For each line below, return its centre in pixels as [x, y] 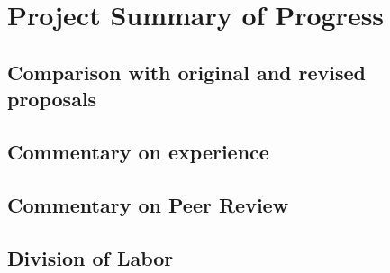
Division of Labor [91, 257]
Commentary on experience [138, 151]
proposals [52, 99]
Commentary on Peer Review [148, 204]
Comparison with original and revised [187, 72]
